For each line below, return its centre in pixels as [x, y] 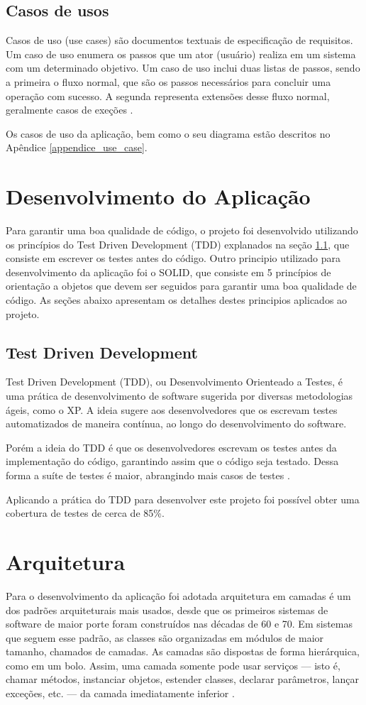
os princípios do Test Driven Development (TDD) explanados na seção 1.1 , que [178, 244]
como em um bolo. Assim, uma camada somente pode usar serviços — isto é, [173, 665]
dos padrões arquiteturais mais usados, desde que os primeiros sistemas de [167, 610]
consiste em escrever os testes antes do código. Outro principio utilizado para [173, 258]
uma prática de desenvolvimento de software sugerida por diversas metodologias [179, 396]
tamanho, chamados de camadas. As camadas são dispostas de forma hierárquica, [183, 651]
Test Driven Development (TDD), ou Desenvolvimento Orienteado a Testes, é [174, 382]
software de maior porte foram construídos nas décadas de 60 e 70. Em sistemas [179, 624]
